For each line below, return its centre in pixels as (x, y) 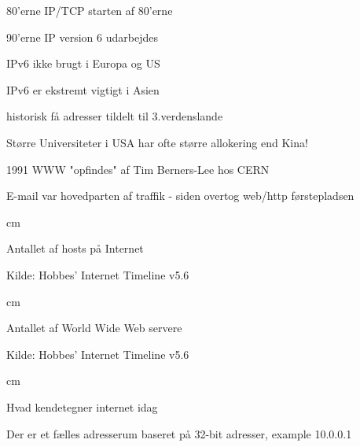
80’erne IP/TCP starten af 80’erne (90, 10)
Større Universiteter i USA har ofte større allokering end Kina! (157, 142)
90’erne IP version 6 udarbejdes (82, 37)
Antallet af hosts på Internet (75, 248)
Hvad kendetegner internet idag (82, 406)
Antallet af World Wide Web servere (94, 328)
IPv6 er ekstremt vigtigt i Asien (83, 89)
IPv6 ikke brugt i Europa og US (83, 63)
